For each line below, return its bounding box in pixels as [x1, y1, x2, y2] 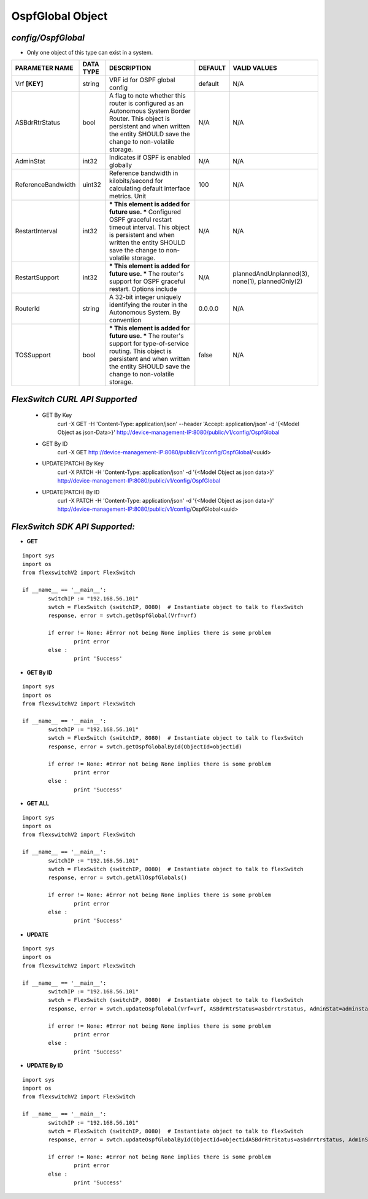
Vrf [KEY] [15, 80, 44, 88]
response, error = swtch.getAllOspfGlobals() [48, 874, 187, 881]
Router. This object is [109, 114, 171, 123]
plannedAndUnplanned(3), [232, 270, 310, 278]
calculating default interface [109, 184, 190, 193]
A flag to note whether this [109, 91, 186, 100]
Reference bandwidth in [109, 169, 178, 177]
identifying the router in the [109, 301, 188, 309]
